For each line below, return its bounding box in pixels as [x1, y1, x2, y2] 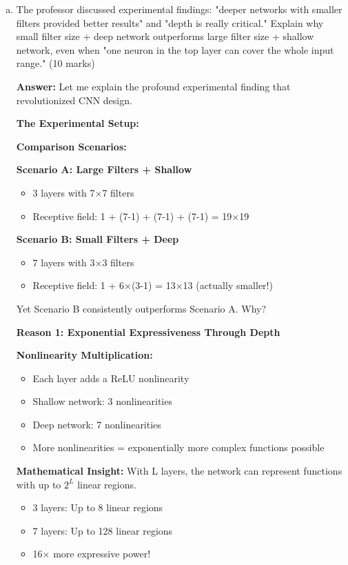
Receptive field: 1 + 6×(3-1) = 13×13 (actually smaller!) [32, 278, 273, 293]
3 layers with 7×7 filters [32, 185, 134, 199]
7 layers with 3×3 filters [32, 255, 134, 269]
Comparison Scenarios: [16, 139, 127, 153]
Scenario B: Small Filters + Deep [16, 232, 179, 246]
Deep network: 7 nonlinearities [32, 417, 161, 431]
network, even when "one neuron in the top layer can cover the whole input [16, 42, 334, 57]
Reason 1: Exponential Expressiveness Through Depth [16, 324, 280, 339]
